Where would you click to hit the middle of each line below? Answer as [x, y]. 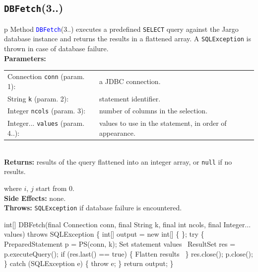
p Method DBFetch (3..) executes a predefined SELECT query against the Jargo [121, 29]
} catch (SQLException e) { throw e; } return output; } [89, 263]
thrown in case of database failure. [56, 48]
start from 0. [55, 188]
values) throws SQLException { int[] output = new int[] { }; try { [104, 234]
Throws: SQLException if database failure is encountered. [93, 208]
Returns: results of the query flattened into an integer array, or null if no [118, 161]
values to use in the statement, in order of [163, 123]
